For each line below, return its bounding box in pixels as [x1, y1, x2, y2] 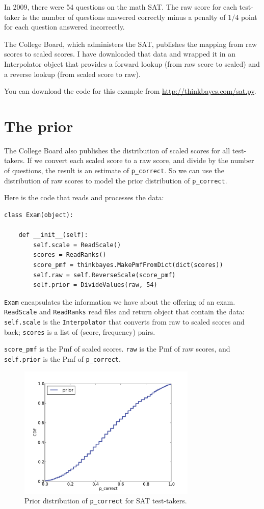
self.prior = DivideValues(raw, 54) [33, 281, 157, 289]
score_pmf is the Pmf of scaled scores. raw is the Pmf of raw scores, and [4, 343, 230, 354]
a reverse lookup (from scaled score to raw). [4, 68, 141, 79]
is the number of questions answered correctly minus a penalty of [22, 11, 226, 22]
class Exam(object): [4, 211, 74, 219]
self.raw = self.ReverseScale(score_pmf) [33, 271, 176, 279]
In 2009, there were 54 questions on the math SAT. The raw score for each [4, 2, 237, 12]
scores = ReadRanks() [33, 251, 107, 259]
